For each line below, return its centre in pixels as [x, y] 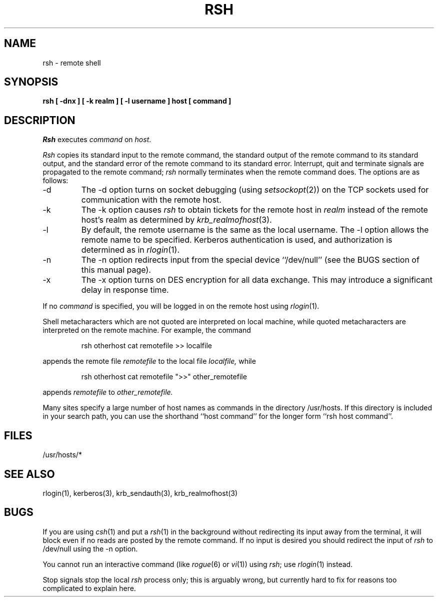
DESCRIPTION [40, 120]
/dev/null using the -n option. [90, 548]
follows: [55, 181]
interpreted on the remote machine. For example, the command [147, 330]
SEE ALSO [29, 474]
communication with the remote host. [151, 200]
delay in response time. [125, 290]
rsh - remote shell [72, 63]
